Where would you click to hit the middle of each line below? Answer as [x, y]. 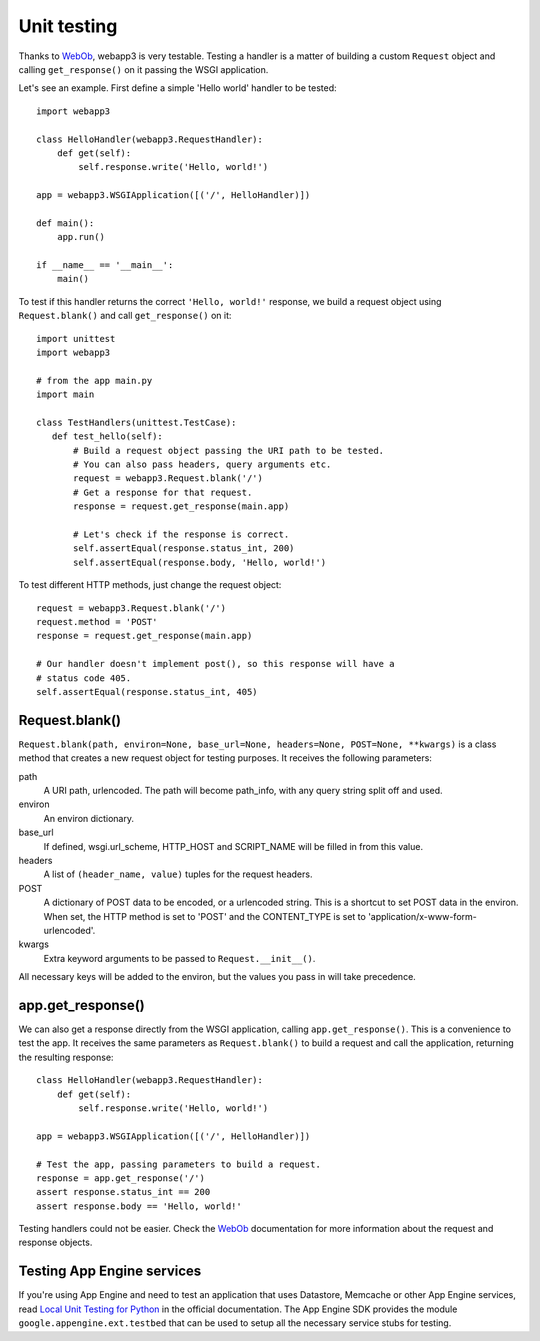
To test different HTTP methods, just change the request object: [150, 585]
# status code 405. [84, 678]
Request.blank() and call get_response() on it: [125, 316]
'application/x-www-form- [422, 916]
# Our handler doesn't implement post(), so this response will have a [215, 664]
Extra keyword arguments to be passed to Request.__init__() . [179, 958]
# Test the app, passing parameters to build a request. [179, 1164]
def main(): [65, 223]
